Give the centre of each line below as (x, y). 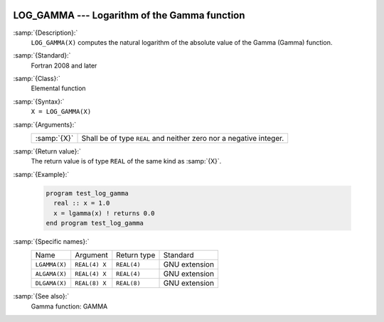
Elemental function (58, 88)
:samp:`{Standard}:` (42, 55)
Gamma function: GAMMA (69, 306)
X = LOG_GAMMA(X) (61, 112)
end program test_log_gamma (95, 223)
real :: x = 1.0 (82, 203)
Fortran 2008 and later (64, 65)
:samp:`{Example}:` (41, 174)
